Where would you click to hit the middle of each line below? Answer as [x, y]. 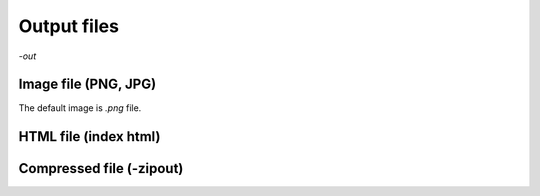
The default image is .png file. [80, 108]
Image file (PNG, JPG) [87, 84]
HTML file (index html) [89, 136]
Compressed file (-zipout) [101, 168]
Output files [69, 26]
